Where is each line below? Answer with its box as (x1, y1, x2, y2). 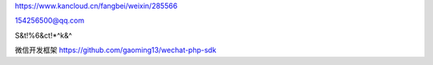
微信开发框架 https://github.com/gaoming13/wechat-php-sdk (14, 45, 216, 55)
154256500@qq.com (14, 16, 84, 26)
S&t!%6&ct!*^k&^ (14, 30, 72, 40)
